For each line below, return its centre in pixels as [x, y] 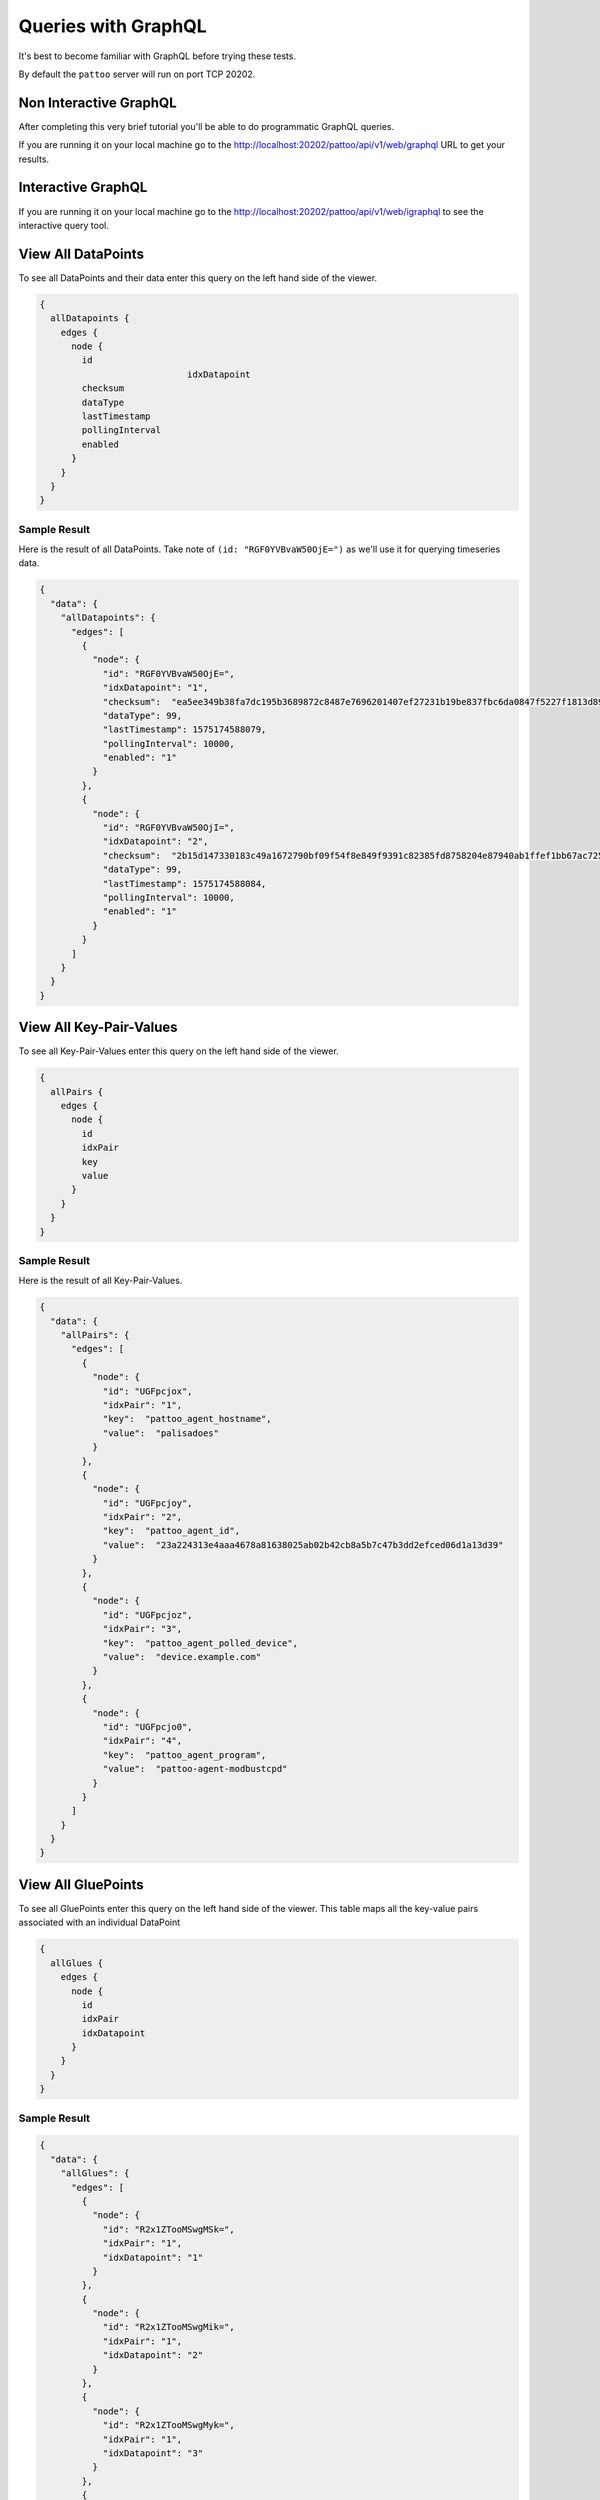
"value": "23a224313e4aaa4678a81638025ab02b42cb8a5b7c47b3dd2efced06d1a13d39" [303, 1544]
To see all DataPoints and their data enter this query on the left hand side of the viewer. [198, 277]
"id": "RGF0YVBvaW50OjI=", [168, 828]
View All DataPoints [81, 253]
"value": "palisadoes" [161, 1433]
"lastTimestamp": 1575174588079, [184, 729]
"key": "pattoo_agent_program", [184, 1754]
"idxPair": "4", [142, 1741]
